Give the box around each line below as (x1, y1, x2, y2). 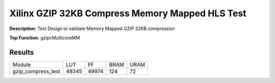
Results (9, 48, 34, 57)
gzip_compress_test (12, 68, 61, 75)
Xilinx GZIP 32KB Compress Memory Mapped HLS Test (9, 8, 246, 19)
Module (12, 61, 31, 68)
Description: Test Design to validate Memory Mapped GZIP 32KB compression (9, 25, 175, 32)
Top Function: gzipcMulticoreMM (9, 35, 80, 41)
